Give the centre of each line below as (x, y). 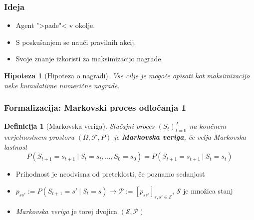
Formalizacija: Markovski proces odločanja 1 (95, 108)
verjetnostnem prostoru (39, 137)
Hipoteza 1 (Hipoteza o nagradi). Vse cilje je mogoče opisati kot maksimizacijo (127, 75)
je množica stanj (208, 190)
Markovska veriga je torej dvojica (66, 211)
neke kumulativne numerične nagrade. (62, 85)
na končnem (208, 126)
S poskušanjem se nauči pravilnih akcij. (76, 42)
